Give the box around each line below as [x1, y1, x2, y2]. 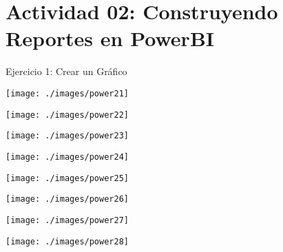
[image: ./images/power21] [6, 88, 129, 98]
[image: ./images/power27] [6, 215, 129, 225]
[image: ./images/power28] [6, 236, 129, 246]
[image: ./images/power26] [6, 194, 129, 204]
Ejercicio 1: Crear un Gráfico [6, 64, 127, 78]
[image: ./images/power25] [6, 173, 129, 183]
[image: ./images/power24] [6, 151, 129, 162]
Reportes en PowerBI [6, 24, 214, 52]
